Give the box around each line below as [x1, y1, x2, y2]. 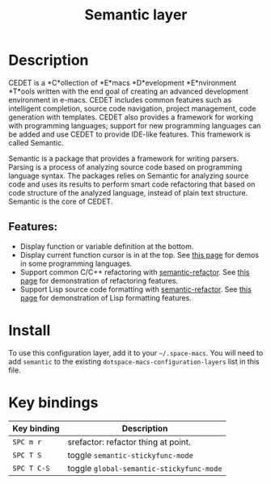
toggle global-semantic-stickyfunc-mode [67, 462, 222, 473]
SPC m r [12, 437, 42, 446]
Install [8, 321, 51, 339]
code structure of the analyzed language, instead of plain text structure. [8, 187, 248, 197]
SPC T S [12, 450, 42, 460]
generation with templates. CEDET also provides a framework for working [8, 112, 253, 122]
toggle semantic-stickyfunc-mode [67, 449, 194, 461]
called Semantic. [8, 137, 64, 147]
